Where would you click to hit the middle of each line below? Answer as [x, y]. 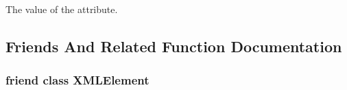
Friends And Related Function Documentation [174, 46]
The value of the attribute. [62, 9]
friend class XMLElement [77, 80]
